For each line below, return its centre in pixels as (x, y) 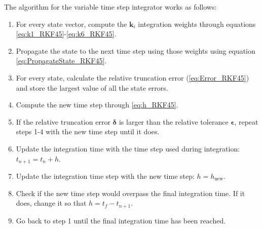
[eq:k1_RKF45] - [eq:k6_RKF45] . (66, 34)
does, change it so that (51, 203)
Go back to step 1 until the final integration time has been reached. (121, 220)
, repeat (246, 121)
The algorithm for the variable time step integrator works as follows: (110, 7)
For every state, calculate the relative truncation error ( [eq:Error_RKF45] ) (133, 77)
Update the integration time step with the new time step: (105, 176)
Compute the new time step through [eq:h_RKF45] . (97, 105)
